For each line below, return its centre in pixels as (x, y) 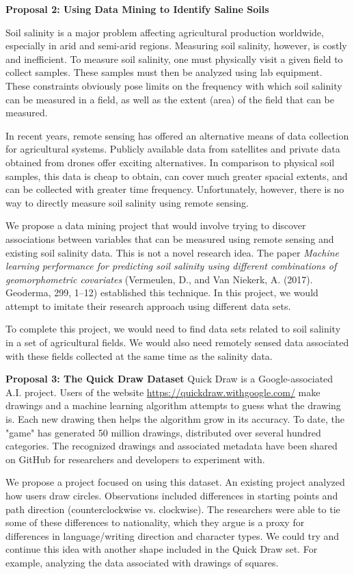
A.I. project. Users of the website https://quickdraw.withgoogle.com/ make (163, 392)
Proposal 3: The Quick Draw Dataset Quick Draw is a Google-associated (169, 379)
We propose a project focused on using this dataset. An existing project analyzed (175, 482)
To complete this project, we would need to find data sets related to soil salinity (173, 329)
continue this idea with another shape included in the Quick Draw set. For (162, 549)
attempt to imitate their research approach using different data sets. (148, 305)
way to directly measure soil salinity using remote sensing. (127, 202)
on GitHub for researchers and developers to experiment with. (135, 459)
